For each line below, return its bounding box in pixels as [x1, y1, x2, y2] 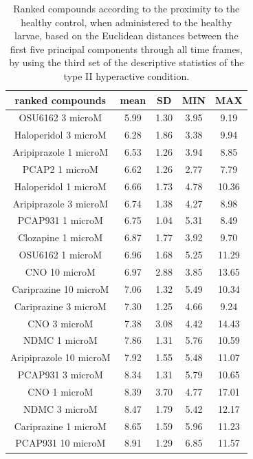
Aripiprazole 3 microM [12, 196, 109, 210]
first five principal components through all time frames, [10, 41, 243, 56]
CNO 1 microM [27, 384, 93, 398]
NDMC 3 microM [23, 401, 98, 416]
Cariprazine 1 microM [14, 418, 107, 433]
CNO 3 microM [27, 316, 93, 330]
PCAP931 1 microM [17, 213, 103, 227]
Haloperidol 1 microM [14, 178, 107, 193]
